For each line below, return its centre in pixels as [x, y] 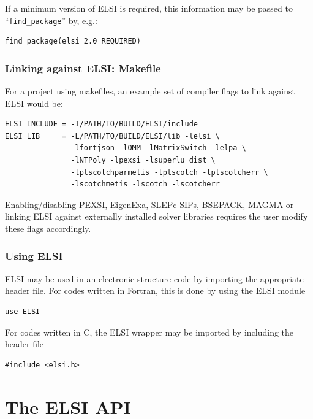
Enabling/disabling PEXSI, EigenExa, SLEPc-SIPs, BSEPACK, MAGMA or [149, 204]
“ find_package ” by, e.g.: [51, 20]
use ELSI [23, 312]
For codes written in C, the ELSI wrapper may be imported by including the [149, 332]
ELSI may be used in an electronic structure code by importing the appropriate [154, 278]
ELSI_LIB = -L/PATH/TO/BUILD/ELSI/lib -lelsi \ [112, 136]
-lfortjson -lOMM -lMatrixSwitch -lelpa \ [158, 148]
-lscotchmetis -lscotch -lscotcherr [145, 184]
